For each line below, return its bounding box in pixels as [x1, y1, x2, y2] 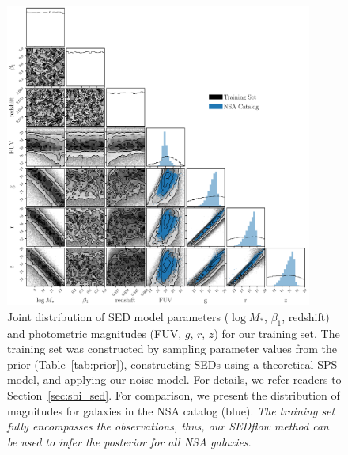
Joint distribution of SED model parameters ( [7, 308, 229, 324]
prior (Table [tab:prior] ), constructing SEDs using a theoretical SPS [7, 355, 338, 372]
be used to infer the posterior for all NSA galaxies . [7, 433, 252, 449]
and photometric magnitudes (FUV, [7, 324, 182, 341]
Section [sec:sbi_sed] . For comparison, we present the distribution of [7, 387, 340, 403]
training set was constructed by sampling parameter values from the [7, 340, 338, 357]
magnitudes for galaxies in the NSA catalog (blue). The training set [7, 402, 335, 419]
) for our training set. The [214, 324, 340, 341]
